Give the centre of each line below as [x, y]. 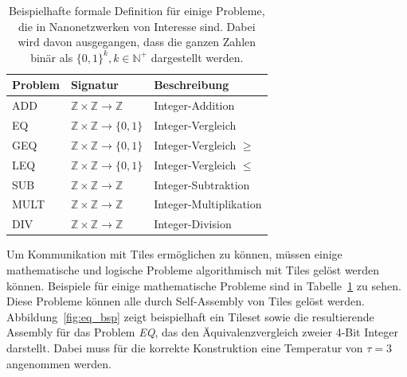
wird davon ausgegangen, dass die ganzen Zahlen [137, 42]
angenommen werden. [59, 363]
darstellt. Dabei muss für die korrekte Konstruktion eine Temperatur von [185, 347]
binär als [52, 57]
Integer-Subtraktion [202, 184]
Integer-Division [193, 224]
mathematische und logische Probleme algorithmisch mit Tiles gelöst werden [193, 269]
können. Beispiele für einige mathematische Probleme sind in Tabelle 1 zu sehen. [204, 285]
